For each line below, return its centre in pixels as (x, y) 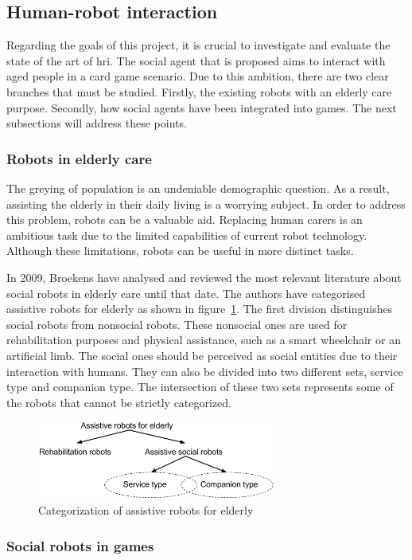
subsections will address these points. (97, 123)
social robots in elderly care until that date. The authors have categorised (186, 293)
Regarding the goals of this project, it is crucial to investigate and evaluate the (198, 45)
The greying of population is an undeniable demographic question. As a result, (198, 188)
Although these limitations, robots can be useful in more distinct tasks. (180, 251)
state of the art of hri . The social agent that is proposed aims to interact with (196, 60)
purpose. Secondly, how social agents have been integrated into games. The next (202, 107)
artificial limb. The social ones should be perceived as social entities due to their (202, 355)
